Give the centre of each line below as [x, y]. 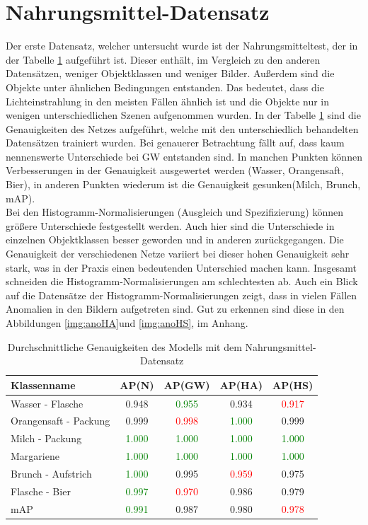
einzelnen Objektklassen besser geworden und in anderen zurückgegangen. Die [175, 240]
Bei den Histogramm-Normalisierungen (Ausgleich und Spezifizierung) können [174, 212]
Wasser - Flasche [47, 403]
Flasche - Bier [41, 491]
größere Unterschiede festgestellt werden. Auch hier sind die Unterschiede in [170, 225]
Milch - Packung [46, 438]
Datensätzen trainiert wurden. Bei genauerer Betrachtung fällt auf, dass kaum [175, 143]
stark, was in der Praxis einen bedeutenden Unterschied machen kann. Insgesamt [181, 267]
